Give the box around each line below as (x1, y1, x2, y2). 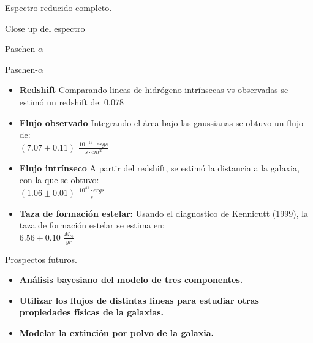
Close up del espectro (5, 21, 85, 34)
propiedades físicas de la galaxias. (19, 306, 164, 318)
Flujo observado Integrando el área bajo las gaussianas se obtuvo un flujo (19, 116, 304, 129)
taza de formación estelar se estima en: (19, 219, 165, 232)
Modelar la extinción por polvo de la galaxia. (19, 326, 214, 339)
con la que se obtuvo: (19, 173, 99, 186)
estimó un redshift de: (19, 95, 102, 108)
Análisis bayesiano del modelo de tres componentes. (19, 273, 243, 286)
